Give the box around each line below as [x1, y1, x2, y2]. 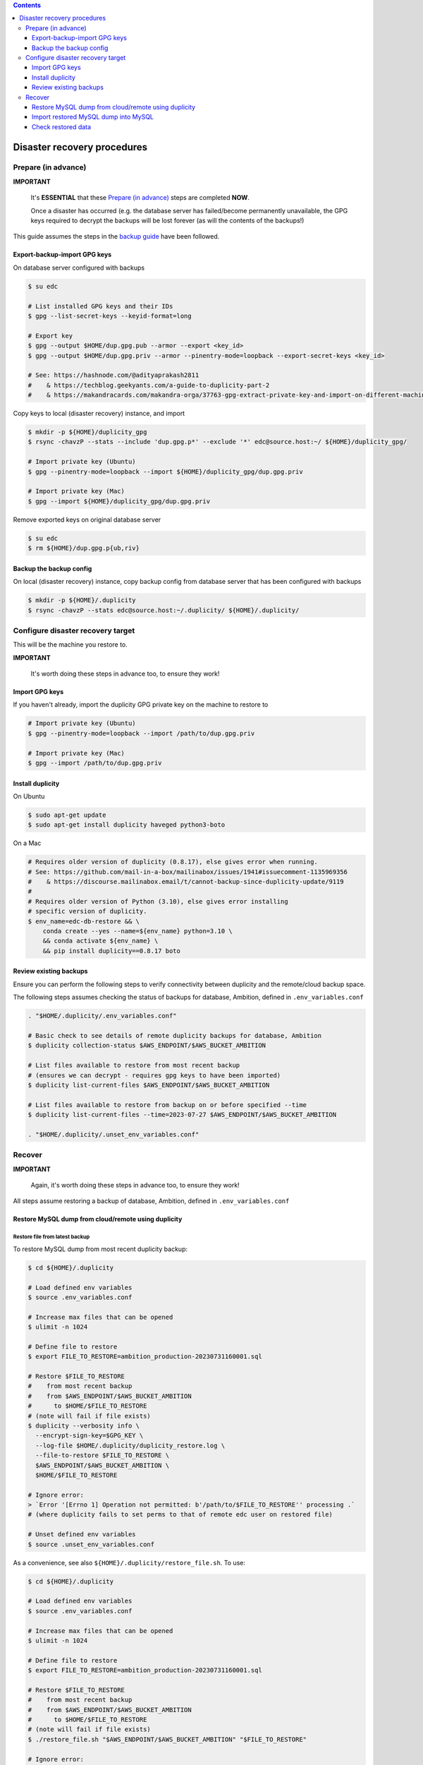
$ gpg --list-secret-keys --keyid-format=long [27, 311, 192, 320]
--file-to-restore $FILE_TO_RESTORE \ [35, 1452, 169, 1459]
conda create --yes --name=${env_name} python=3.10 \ [42, 927, 233, 935]
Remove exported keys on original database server [13, 515, 161, 524]
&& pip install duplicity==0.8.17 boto [42, 947, 181, 955]
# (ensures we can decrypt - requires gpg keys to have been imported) [27, 1071, 281, 1079]
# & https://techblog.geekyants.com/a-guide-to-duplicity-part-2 [27, 381, 270, 389]
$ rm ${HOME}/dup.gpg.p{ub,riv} [27, 544, 140, 552]
